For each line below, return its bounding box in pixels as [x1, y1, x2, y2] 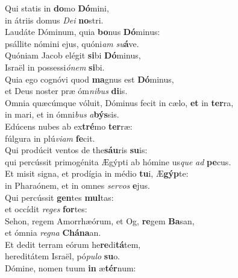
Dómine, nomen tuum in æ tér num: [5, 262, 136, 274]
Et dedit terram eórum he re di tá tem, [5, 238, 141, 250]
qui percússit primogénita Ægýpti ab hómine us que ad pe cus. [5, 155, 231, 168]
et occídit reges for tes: [5, 203, 87, 215]
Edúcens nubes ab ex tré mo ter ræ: [5, 119, 133, 132]
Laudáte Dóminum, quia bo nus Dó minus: [5, 25, 160, 38]
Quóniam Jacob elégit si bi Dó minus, [5, 49, 141, 62]
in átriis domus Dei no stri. [5, 13, 104, 26]
